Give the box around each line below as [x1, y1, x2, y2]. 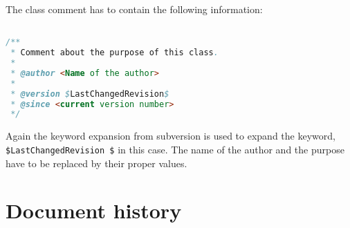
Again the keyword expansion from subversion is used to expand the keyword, [6, 129, 335, 143]
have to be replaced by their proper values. [6, 155, 187, 170]
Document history [6, 196, 182, 225]
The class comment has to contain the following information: [6, 2, 263, 16]
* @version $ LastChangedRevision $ [10, 88, 169, 99]
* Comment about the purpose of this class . [10, 48, 219, 58]
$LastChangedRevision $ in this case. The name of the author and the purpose [6, 142, 344, 156]
